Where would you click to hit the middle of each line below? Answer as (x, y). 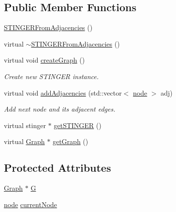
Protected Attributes (58, 168)
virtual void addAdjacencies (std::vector (63, 92)
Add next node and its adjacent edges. (60, 109)
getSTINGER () (78, 125)
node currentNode (30, 204)
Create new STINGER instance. (51, 76)
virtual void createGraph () (44, 60)
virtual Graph (24, 141)
